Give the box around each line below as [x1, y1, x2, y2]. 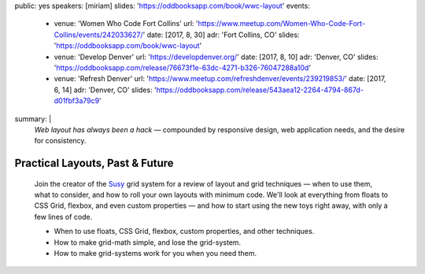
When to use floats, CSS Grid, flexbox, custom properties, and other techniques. [54, 227, 315, 236]
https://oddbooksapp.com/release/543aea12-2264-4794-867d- [156, 85, 364, 94]
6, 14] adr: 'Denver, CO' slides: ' [54, 85, 157, 94]
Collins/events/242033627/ [54, 30, 143, 39]
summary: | [14, 114, 52, 124]
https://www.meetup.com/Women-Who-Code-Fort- [198, 19, 366, 28]
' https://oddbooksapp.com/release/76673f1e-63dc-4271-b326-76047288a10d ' [54, 63, 311, 72]
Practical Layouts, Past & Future [14, 157, 174, 170]
